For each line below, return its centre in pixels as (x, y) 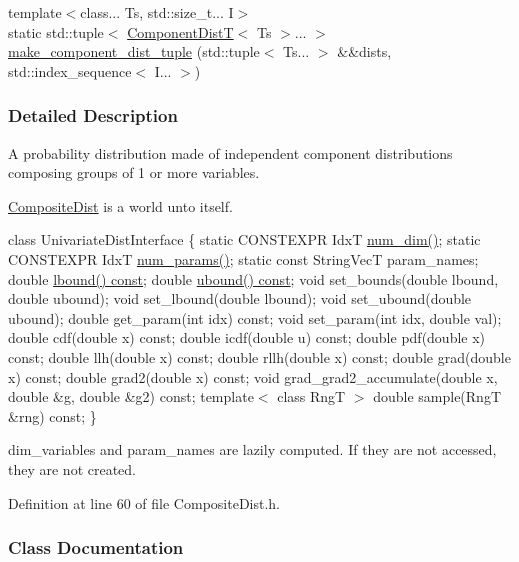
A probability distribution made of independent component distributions (230, 152)
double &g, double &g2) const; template (131, 396)
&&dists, (364, 51)
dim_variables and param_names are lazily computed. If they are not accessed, (252, 449)
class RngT (311, 396)
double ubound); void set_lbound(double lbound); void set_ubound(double (240, 298)
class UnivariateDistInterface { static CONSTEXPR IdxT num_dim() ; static (244, 239)
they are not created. (72, 468)
